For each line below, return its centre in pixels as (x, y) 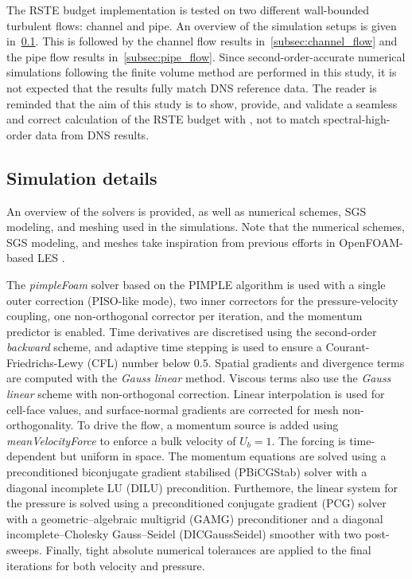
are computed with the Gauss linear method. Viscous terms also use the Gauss (199, 378)
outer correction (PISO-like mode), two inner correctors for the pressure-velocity (202, 300)
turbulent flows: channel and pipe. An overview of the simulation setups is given (202, 25)
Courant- (348, 347)
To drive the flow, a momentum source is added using (208, 425)
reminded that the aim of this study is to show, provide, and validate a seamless (202, 103)
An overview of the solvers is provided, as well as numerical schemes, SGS (187, 211)
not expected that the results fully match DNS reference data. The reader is (192, 87)
